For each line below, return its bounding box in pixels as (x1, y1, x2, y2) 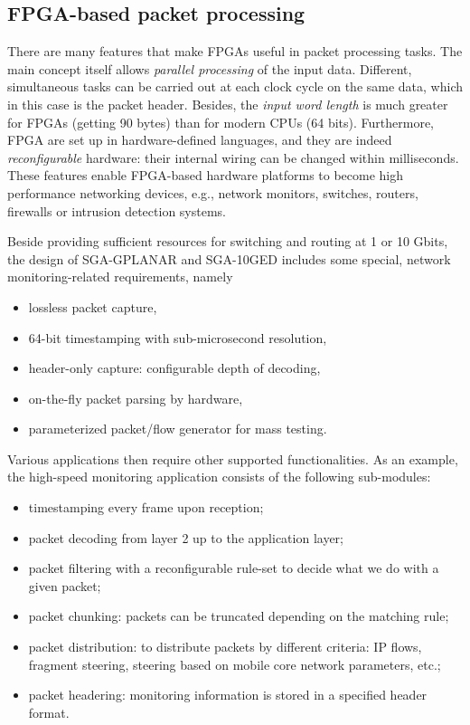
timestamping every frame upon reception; (28, 498, 264, 517)
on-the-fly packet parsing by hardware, (28, 388, 243, 407)
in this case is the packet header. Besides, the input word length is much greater (7, 94, 448, 113)
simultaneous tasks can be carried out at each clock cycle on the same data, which (7, 77, 463, 96)
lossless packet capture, (28, 297, 157, 316)
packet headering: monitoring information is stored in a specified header (28, 685, 428, 704)
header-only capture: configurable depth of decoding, (28, 358, 321, 377)
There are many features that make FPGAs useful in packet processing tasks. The (7, 42, 463, 61)
